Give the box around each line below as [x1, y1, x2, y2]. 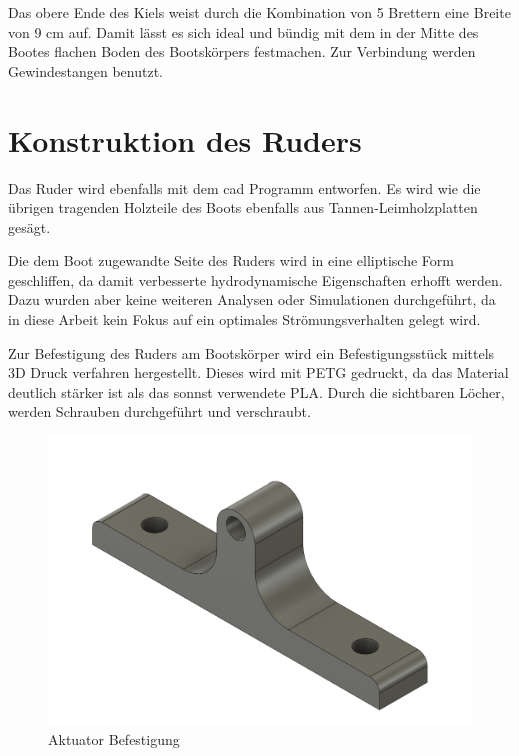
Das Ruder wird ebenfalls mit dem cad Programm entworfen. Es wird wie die [8, 177, 481, 198]
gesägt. [8, 216, 51, 237]
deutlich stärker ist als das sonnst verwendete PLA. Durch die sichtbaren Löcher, [8, 381, 505, 402]
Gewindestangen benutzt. [8, 60, 163, 81]
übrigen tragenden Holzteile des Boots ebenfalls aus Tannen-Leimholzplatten [8, 197, 478, 218]
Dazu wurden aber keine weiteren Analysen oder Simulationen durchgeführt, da [8, 289, 496, 310]
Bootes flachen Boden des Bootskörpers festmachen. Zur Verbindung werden [8, 41, 476, 62]
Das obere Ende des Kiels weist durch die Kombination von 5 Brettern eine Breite [8, 2, 511, 22]
